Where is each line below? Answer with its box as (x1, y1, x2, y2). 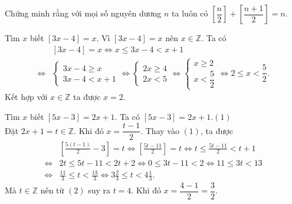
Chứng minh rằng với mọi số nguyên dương (5, 7, 162, 19)
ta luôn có (172, 7, 208, 19)
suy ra (88, 184, 110, 196)
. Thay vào (140, 124, 179, 136)
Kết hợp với (5, 91, 48, 103)
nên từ (40, 184, 64, 196)
